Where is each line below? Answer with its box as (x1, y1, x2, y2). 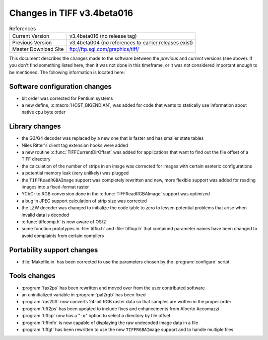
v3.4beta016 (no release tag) (69, 32, 137, 39)
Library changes (9, 122, 61, 131)
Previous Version (12, 39, 52, 46)
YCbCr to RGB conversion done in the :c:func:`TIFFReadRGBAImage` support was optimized (21, 191, 210, 197)
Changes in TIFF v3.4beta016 (9, 7, 134, 18)
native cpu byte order (21, 109, 66, 115)
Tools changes (9, 271, 56, 280)
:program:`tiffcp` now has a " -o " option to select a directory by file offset (21, 313, 171, 319)
